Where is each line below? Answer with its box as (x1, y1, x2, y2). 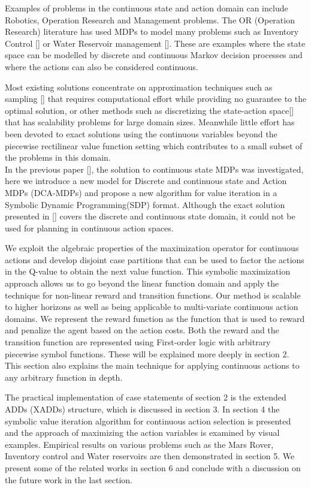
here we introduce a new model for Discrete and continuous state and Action (5, 174, 287, 187)
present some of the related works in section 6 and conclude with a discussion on (5, 461, 301, 474)
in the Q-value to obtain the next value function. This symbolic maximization (5, 265, 291, 278)
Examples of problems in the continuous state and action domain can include (5, 2, 288, 14)
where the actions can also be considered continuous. (5, 60, 198, 73)
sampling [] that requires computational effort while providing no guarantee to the (5, 92, 307, 105)
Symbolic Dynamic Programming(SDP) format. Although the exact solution (5, 198, 285, 210)
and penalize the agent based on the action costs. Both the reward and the (5, 324, 279, 336)
